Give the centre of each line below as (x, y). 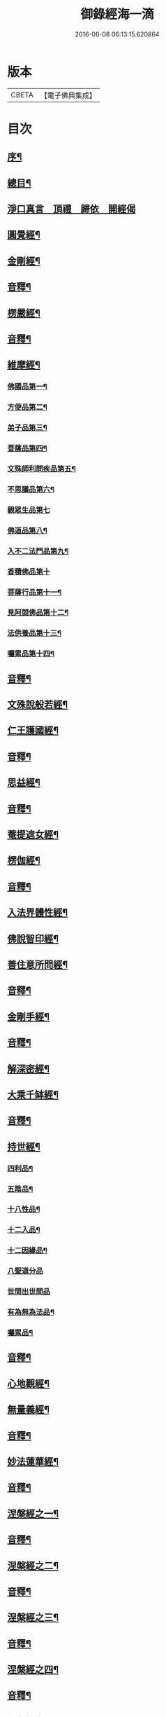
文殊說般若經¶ (38, 705)
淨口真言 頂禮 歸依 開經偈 (71, 209)
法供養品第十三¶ (35, 633)
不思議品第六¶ (31, 489)
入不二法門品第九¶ (38, 551)
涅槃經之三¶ (33, 1618)
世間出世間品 (29, 1292)
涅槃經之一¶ (33, 1513)
